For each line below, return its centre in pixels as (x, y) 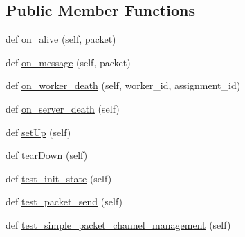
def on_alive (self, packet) (61, 39)
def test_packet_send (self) (64, 201)
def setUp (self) (38, 132)
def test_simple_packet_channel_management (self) (118, 224)
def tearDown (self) (47, 155)
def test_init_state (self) (59, 178)
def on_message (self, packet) (68, 62)
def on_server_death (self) (63, 108)
